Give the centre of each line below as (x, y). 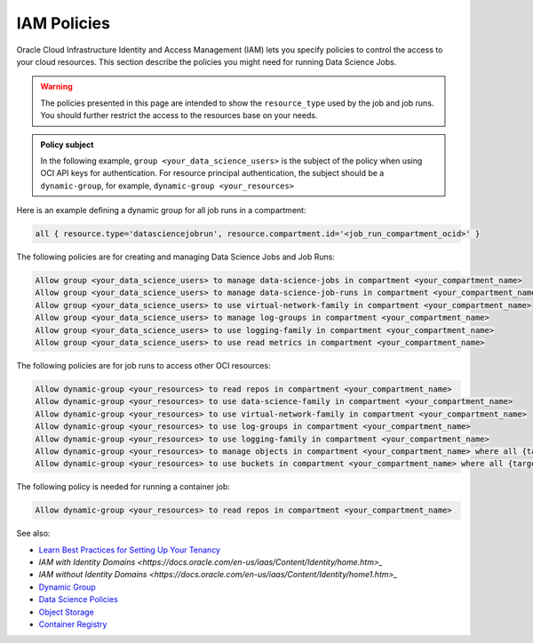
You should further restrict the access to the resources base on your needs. (179, 115)
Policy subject (67, 144)
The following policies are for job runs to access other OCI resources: (143, 365)
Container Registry (73, 624)
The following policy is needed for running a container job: (123, 487)
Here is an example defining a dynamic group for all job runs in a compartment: (161, 210)
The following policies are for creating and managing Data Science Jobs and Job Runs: (175, 257)
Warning (56, 87)
